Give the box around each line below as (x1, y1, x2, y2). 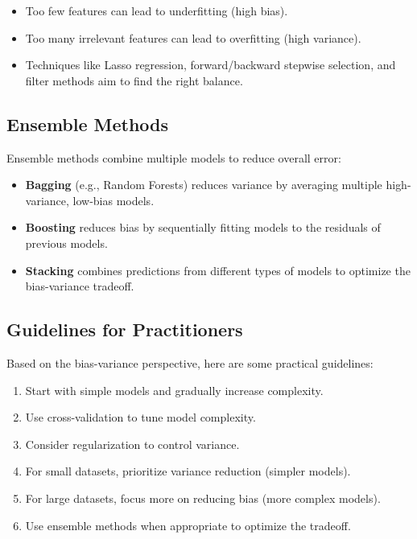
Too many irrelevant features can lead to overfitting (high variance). (25, 29, 361, 46)
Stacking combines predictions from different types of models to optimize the (25, 261, 411, 278)
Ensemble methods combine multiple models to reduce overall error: (6, 149, 341, 166)
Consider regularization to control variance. (25, 435, 240, 452)
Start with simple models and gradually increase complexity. (25, 381, 324, 398)
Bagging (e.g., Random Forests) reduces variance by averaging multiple (25, 176, 382, 193)
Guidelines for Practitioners (6, 317, 243, 342)
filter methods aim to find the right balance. (25, 72, 243, 88)
